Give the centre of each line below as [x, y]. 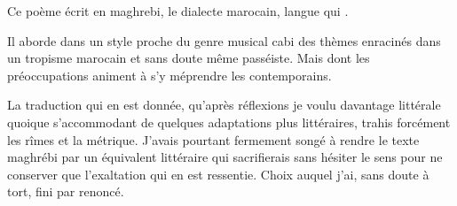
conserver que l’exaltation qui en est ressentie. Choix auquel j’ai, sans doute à [218, 174]
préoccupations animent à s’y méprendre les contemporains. [169, 75]
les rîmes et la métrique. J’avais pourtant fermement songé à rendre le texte [213, 139]
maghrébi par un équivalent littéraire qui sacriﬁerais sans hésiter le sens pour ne [225, 157]
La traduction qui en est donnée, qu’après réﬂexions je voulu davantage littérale [224, 105]
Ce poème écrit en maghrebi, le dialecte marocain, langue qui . [178, 11]
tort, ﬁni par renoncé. [66, 191]
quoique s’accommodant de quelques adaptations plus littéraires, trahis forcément [229, 122]
